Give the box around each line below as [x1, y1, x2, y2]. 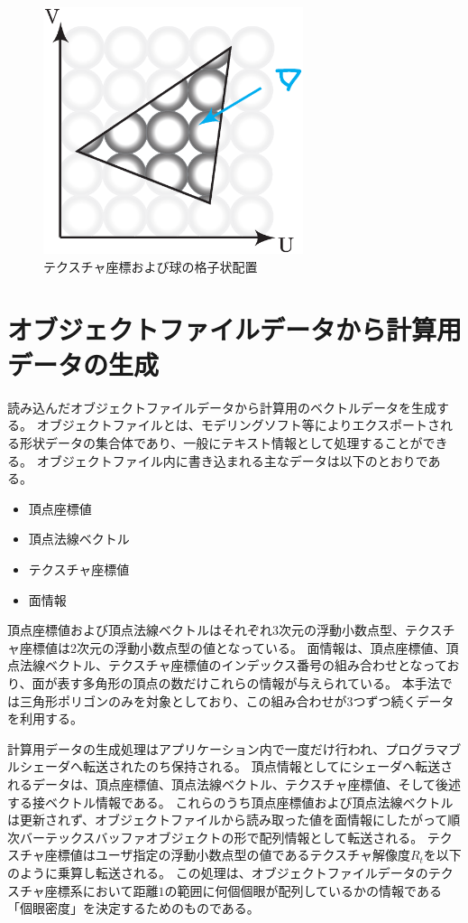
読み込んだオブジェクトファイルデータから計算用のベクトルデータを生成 [7, 397, 436, 416]
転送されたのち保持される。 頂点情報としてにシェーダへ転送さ [82, 757, 454, 776]
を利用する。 [7, 709, 83, 728]
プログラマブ [385, 739, 462, 758]
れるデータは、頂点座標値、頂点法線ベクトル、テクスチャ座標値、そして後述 [7, 774, 462, 793]
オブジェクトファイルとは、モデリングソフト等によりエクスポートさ [36, 415, 440, 434]
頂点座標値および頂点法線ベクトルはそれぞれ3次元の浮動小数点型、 [7, 620, 405, 639]
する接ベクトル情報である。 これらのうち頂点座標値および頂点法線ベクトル [7, 792, 454, 811]
